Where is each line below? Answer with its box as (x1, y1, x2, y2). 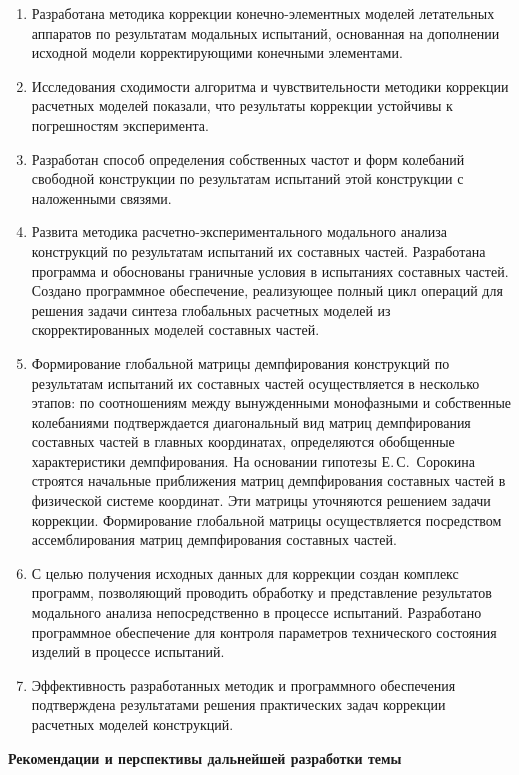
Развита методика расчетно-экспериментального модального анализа (31, 221, 448, 242)
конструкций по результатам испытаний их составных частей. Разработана (31, 240, 486, 261)
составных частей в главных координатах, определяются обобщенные (31, 431, 455, 452)
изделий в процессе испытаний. (31, 641, 225, 662)
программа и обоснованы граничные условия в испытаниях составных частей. (31, 260, 509, 281)
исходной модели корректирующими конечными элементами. (31, 42, 403, 63)
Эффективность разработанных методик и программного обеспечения (31, 674, 456, 695)
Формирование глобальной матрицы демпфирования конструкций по (31, 352, 450, 373)
